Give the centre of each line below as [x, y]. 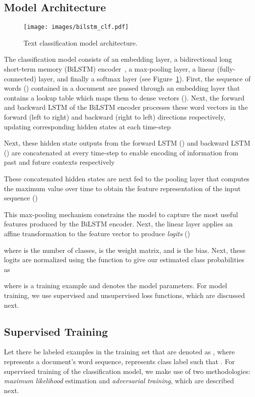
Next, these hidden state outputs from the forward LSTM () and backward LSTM [127, 143]
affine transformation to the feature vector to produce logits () [97, 233]
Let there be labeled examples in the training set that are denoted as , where [119, 352]
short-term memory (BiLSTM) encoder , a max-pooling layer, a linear [109, 69]
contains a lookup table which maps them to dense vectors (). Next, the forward [124, 97]
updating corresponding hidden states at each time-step [87, 126]
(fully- [226, 69]
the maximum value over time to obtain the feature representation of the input [122, 188]
